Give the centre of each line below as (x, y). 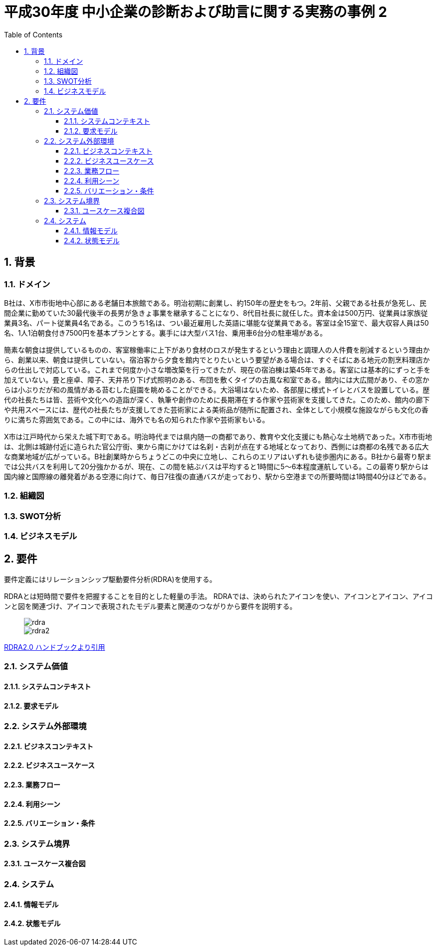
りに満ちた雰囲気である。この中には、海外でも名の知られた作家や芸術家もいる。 (137, 419)
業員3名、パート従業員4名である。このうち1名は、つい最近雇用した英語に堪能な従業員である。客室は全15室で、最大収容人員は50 (217, 323)
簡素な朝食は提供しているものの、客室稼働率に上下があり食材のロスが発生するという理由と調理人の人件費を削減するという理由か (217, 350)
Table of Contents (33, 34)
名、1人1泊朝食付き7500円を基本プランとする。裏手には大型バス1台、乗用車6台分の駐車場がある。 (166, 333)
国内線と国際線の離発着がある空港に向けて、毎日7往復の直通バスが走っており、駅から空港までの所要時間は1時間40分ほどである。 (217, 476)
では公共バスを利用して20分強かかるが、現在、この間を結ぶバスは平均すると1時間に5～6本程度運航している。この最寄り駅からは (216, 466)
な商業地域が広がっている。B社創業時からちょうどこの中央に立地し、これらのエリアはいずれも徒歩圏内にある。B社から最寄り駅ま (218, 456)
